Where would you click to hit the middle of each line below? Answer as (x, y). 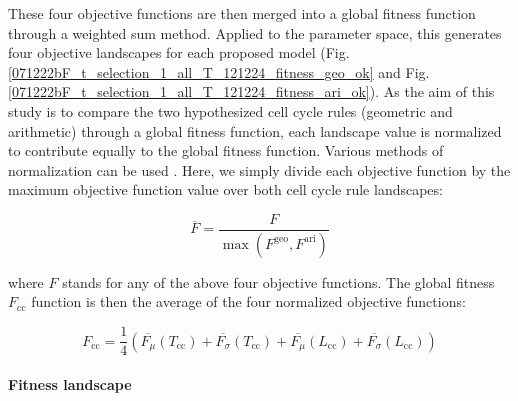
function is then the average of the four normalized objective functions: (248, 301)
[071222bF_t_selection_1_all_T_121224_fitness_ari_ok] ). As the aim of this (251, 91)
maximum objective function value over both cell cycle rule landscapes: (225, 189)
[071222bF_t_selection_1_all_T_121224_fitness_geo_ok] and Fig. (219, 71)
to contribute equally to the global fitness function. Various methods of (226, 150)
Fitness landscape (70, 383)
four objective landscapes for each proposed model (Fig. (179, 52)
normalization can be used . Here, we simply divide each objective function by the (259, 169)
